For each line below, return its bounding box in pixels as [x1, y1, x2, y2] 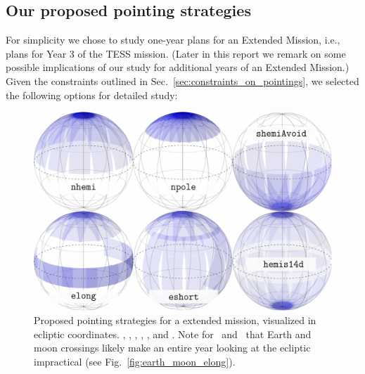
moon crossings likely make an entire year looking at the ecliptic [34, 340, 311, 355]
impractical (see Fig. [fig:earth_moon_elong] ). [34, 354, 236, 368]
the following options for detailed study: [6, 87, 178, 102]
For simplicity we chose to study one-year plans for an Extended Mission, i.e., [6, 32, 340, 47]
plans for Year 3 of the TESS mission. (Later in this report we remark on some [6, 46, 346, 60]
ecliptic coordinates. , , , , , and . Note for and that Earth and [34, 326, 312, 341]
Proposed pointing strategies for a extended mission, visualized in [34, 313, 316, 328]
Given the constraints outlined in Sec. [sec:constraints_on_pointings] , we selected [6, 73, 359, 88]
